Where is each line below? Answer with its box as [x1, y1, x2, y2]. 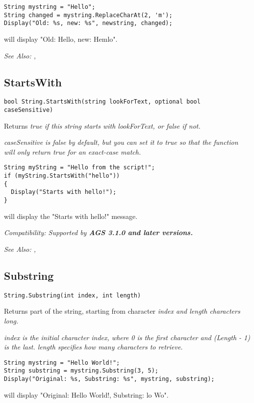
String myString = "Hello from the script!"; [4, 164, 155, 171]
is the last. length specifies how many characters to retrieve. [4, 342, 183, 352]
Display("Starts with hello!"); [11, 188, 117, 196]
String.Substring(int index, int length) [4, 292, 141, 299]
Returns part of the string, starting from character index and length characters [4, 306, 240, 316]
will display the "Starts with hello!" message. [4, 211, 138, 221]
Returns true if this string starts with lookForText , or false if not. [4, 120, 201, 131]
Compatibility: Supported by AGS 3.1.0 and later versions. [4, 227, 193, 238]
